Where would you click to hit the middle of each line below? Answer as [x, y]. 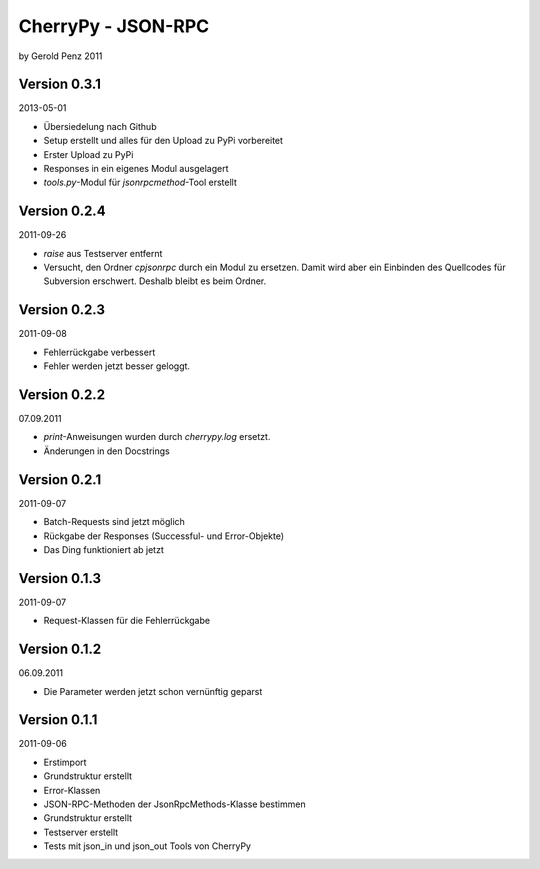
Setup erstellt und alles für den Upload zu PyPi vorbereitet [163, 141]
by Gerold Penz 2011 [60, 56]
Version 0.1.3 [60, 578]
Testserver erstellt [81, 832]
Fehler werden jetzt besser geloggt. [116, 366]
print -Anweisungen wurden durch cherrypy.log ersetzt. [157, 437]
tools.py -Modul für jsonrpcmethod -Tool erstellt [140, 182]
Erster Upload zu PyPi [88, 154]
